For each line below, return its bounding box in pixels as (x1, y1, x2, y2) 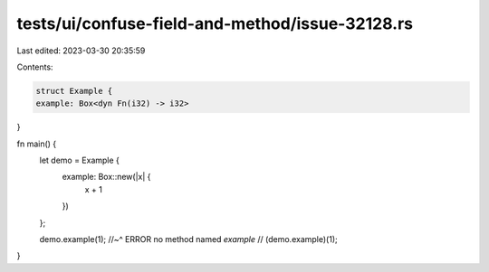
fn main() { (16, 138, 57, 149)
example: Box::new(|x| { (62, 172, 151, 183)
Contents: (16, 61, 53, 72)
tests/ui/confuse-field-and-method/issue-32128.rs (16, 14, 414, 33)
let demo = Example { (39, 155, 120, 166)
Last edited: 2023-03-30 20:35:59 (16, 45, 146, 56)
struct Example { (35, 86, 113, 96)
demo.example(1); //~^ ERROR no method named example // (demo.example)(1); (39, 234, 339, 245)
